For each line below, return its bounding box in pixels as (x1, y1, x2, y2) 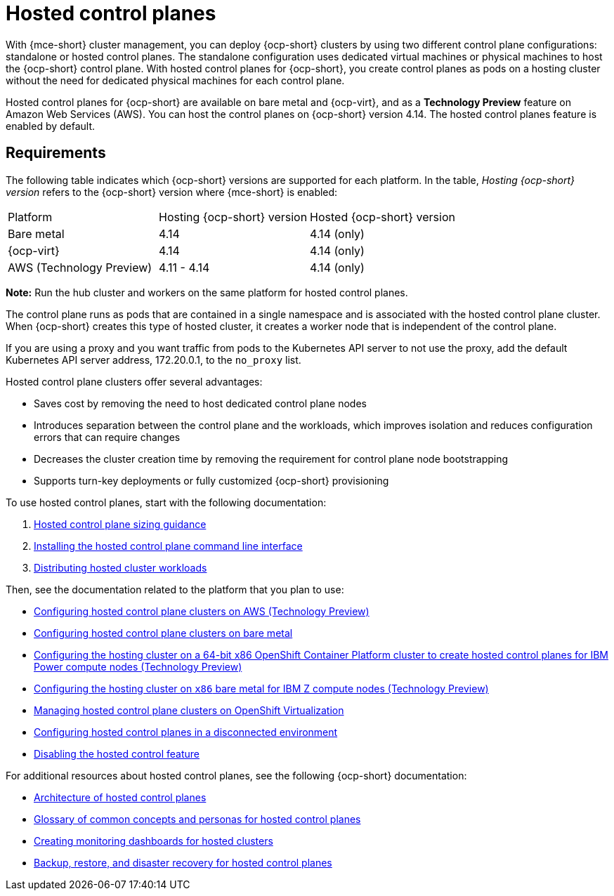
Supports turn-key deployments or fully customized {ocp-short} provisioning (34, 474, 389, 487)
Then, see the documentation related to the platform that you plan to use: (6, 583, 344, 595)
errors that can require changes (34, 430, 181, 443)
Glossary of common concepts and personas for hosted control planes (34, 812, 361, 825)
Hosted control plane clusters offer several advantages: (6, 375, 263, 388)
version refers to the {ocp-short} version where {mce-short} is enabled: (6, 185, 338, 198)
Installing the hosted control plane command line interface (34, 539, 303, 552)
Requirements (6, 144, 106, 162)
